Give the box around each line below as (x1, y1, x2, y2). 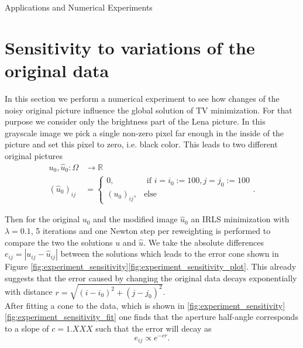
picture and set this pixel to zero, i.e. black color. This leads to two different (5, 138, 278, 150)
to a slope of (5, 322, 49, 335)
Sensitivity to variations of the (5, 35, 255, 59)
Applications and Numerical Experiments (5, 1, 153, 13)
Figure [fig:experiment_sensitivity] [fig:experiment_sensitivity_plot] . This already (5, 260, 297, 273)
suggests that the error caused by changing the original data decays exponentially (5, 271, 297, 284)
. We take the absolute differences (143, 236, 264, 248)
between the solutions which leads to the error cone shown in (60, 247, 279, 260)
